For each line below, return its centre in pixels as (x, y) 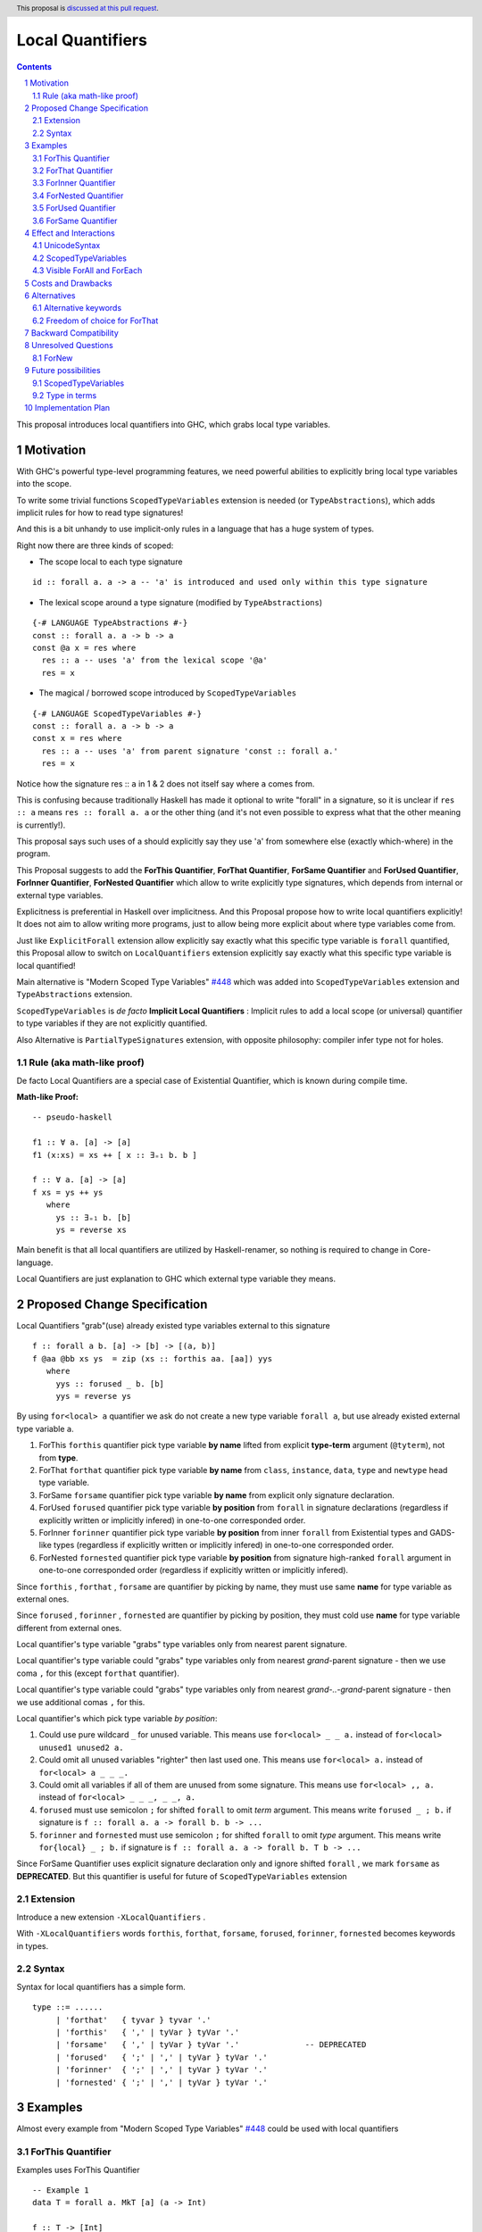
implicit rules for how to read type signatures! (100, 512)
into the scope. (44, 484)
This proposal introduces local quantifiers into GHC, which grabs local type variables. (173, 424)
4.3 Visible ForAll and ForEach (87, 271)
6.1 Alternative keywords (77, 308)
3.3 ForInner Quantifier (74, 183)
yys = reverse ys (94, 1396)
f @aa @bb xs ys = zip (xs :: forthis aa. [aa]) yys (152, 1358)
